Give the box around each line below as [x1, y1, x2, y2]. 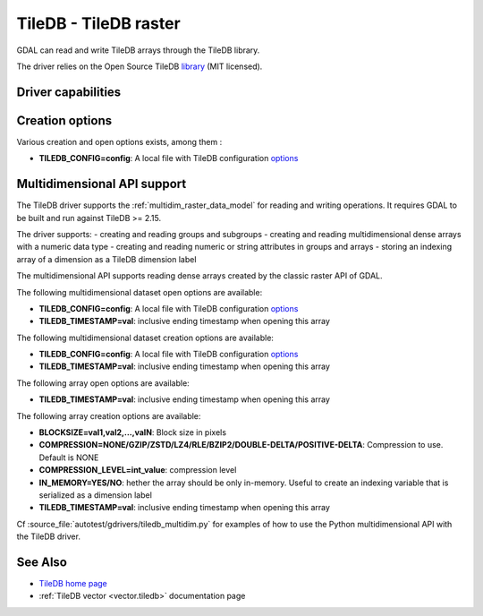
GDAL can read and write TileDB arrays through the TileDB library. [16, 45, 260, 56]
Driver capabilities [16, 84, 122, 99]
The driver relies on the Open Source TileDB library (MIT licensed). [16, 61, 263, 72]
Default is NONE [38, 452, 99, 463]
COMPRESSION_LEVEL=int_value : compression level [38, 465, 237, 475]
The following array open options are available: [16, 377, 190, 389]
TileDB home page [38, 578, 107, 589]
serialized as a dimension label [38, 489, 152, 500]
